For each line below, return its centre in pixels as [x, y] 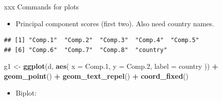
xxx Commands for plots [42, 6]
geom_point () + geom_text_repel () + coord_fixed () [96, 76]
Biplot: [26, 92]
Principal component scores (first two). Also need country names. [115, 23]
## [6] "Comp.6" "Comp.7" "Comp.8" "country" [86, 50]
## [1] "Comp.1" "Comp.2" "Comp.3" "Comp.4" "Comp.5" [102, 40]
